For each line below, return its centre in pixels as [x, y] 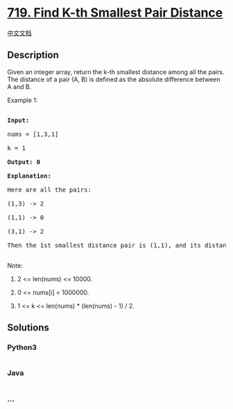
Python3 [22, 347]
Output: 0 [24, 162]
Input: [18, 120]
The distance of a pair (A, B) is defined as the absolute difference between [114, 79]
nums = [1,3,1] [33, 134]
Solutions [28, 328]
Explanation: [29, 176]
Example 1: [23, 100]
